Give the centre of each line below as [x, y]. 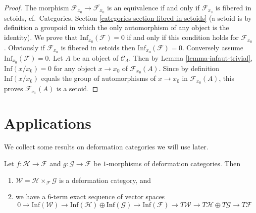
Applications [48, 123]
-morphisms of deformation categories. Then [174, 163]
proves [14, 89]
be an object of [96, 57]
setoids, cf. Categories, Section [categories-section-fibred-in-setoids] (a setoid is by [128, 18]
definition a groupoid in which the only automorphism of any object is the [117, 27]
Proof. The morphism [37, 7]
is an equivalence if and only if [153, 7]
